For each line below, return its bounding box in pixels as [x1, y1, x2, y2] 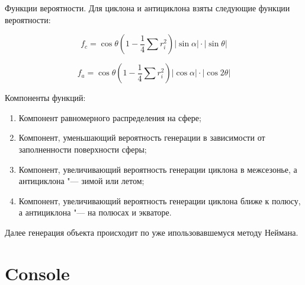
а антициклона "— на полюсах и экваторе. [18, 206, 172, 218]
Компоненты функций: [5, 91, 86, 104]
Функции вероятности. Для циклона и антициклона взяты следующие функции [5, 2, 290, 14]
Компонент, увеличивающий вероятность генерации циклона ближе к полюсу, [18, 194, 301, 207]
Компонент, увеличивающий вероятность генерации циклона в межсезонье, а [18, 163, 297, 175]
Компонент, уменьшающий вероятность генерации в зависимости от [18, 131, 265, 144]
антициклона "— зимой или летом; [18, 175, 145, 187]
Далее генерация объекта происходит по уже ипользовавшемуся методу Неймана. [5, 226, 298, 238]
